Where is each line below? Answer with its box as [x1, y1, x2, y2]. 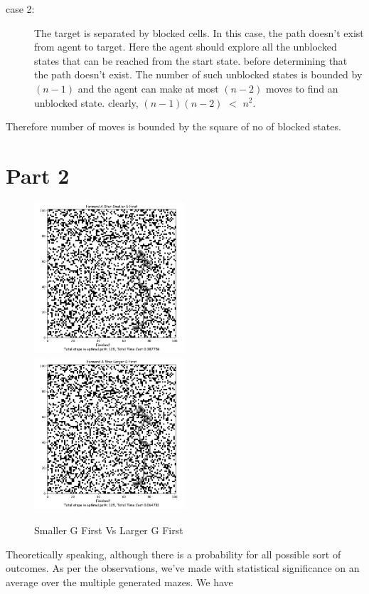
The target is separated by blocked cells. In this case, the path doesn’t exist [34, 25, 364, 40]
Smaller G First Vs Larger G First [34, 523, 183, 538]
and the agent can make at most [77, 80, 219, 95]
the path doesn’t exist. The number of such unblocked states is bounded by [34, 67, 363, 82]
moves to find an [265, 80, 338, 95]
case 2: [6, 1, 35, 16]
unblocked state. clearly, [34, 95, 139, 110]
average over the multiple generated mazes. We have [6, 575, 233, 590]
